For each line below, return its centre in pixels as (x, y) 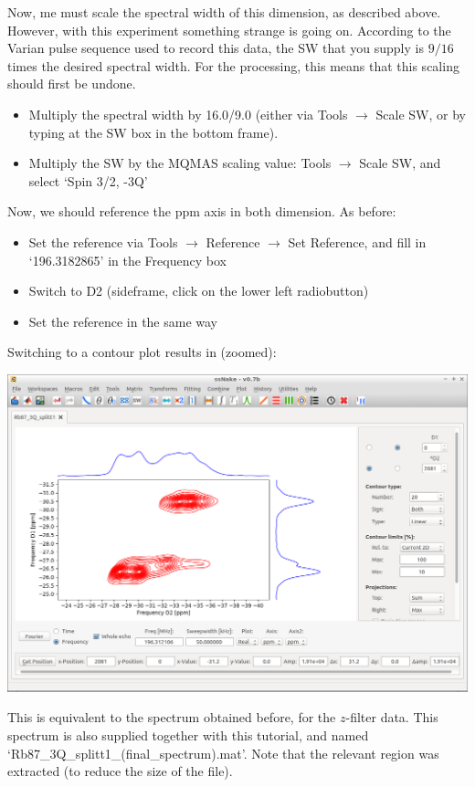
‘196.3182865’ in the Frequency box (127, 260)
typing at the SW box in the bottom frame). (153, 132)
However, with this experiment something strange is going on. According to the (229, 30)
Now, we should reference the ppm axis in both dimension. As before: (202, 211)
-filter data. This (392, 717)
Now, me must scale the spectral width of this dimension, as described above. (224, 12)
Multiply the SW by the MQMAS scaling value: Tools (180, 163)
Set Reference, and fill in (357, 241)
